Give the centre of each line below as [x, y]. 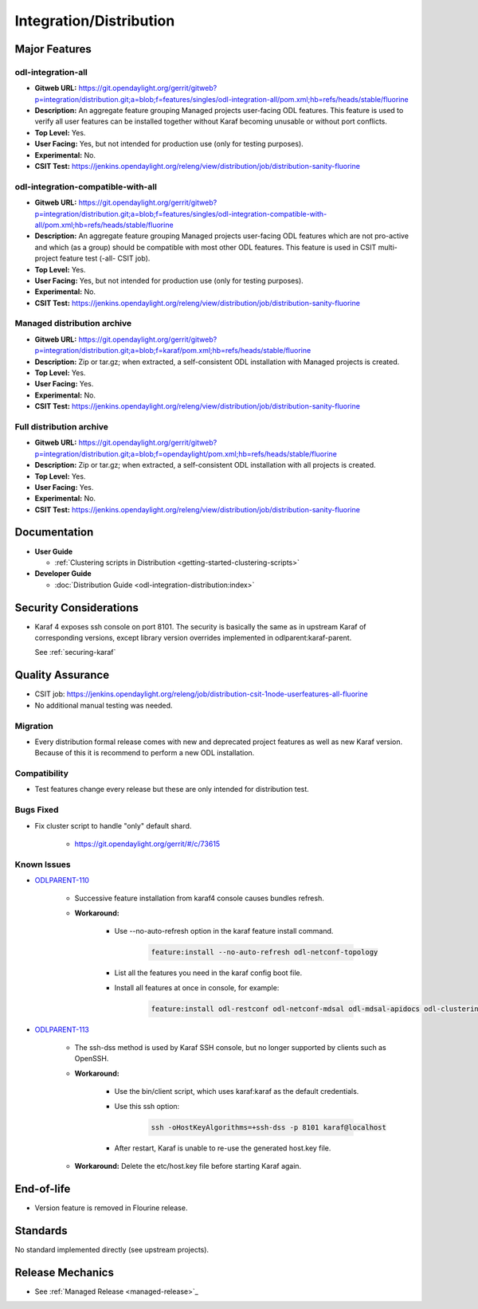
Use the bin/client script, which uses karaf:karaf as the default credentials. [237, 1091]
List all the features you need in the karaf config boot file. [208, 973]
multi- [388, 247]
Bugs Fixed [37, 810]
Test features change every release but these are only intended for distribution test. [172, 790]
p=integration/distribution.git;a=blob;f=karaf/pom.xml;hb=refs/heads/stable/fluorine [173, 351]
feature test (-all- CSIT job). [105, 258]
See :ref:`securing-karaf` [75, 653]
